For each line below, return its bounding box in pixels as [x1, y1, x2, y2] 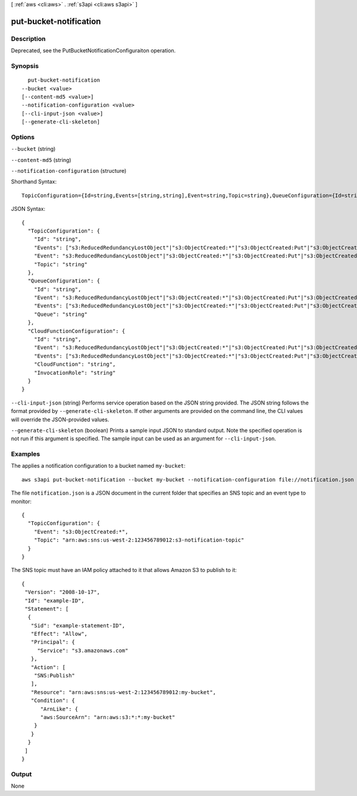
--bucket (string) [11, 145, 56, 153]
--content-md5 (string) [11, 156, 71, 163]
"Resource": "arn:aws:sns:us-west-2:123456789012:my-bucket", [30, 689, 217, 695]
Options [11, 133, 35, 141]
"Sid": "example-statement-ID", [30, 622, 126, 629]
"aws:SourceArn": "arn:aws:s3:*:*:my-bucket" [40, 714, 176, 720]
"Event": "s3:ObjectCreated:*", [33, 528, 129, 535]
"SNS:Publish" [33, 672, 76, 679]
